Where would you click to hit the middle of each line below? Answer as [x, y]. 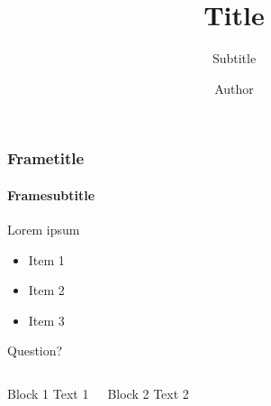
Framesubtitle [51, 194]
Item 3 [46, 320]
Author [234, 88]
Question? [35, 351]
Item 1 [46, 259]
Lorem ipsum [44, 230]
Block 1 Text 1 [48, 393]
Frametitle [46, 158]
